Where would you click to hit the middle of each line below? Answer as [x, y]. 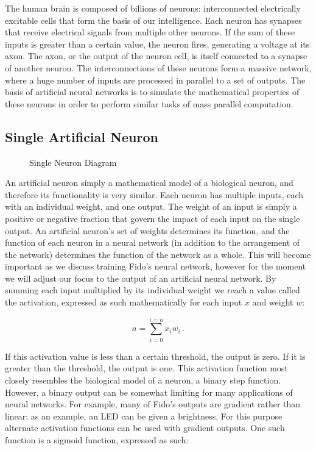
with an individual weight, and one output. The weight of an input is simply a [151, 206]
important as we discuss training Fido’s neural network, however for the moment [156, 266]
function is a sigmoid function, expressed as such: [97, 439]
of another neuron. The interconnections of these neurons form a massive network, [158, 67]
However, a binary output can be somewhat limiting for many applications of [149, 392]
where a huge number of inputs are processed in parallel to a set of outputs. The [155, 80]
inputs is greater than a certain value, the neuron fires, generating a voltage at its [157, 44]
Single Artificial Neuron [82, 136]
